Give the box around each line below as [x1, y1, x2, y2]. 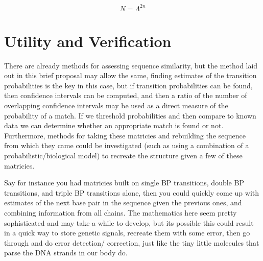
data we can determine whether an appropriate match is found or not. [4, 120, 224, 131]
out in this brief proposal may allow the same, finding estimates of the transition [4, 70, 257, 81]
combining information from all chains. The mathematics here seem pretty [4, 207, 237, 218]
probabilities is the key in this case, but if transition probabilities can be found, [4, 80, 253, 90]
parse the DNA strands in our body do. [4, 247, 128, 258]
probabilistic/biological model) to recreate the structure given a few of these [4, 150, 243, 160]
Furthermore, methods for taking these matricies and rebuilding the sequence [4, 130, 246, 140]
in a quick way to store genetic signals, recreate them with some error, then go [4, 227, 250, 238]
